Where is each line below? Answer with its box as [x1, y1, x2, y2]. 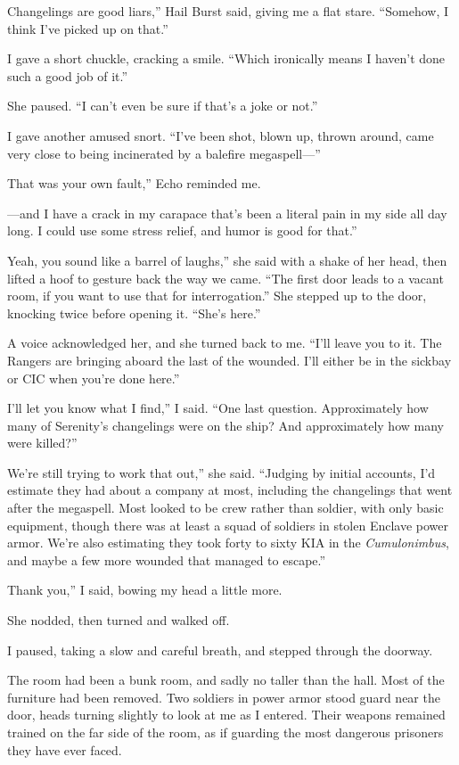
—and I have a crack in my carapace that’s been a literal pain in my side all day [7, 203, 447, 222]
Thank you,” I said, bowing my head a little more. [7, 580, 283, 599]
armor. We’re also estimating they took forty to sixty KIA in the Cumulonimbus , [7, 533, 449, 552]
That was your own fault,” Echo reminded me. [7, 174, 261, 193]
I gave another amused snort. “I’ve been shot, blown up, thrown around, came [7, 126, 434, 144]
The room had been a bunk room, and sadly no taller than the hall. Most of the [7, 670, 445, 689]
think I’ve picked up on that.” [7, 19, 168, 37]
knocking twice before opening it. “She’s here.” [7, 303, 261, 322]
